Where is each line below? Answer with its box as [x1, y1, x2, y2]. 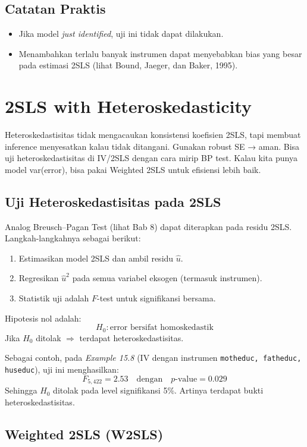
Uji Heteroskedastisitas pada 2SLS [5, 192, 221, 210]
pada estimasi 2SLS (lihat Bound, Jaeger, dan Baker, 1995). [18, 59, 238, 71]
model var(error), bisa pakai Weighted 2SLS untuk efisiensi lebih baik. [5, 163, 261, 175]
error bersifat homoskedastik [109, 323, 214, 332]
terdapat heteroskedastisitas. [79, 331, 184, 344]
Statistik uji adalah [18, 292, 89, 304]
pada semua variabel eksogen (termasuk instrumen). [72, 272, 262, 284]
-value [175, 374, 198, 383]
